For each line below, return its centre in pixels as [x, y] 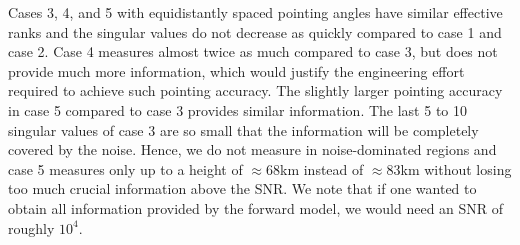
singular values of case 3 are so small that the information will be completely [243, 129]
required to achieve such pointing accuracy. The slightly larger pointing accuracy [255, 90]
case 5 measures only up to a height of [125, 168]
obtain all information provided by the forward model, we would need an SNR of [256, 207]
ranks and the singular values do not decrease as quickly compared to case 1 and [255, 31]
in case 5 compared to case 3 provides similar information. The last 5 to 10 [237, 109]
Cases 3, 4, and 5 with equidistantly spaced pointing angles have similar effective [255, 12]
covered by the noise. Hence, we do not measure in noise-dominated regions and [252, 149]
